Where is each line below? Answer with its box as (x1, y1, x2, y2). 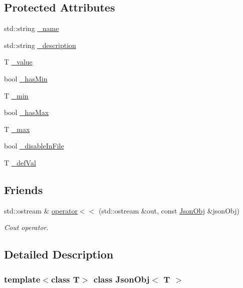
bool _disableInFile (4, 140, 64, 151)
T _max (4, 123, 30, 134)
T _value (4, 56, 33, 67)
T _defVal (4, 157, 36, 167)
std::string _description (4, 39, 76, 50)
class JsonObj (93, 272, 150, 285)
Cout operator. (4, 222, 49, 232)
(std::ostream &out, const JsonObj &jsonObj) (98, 205, 239, 215)
